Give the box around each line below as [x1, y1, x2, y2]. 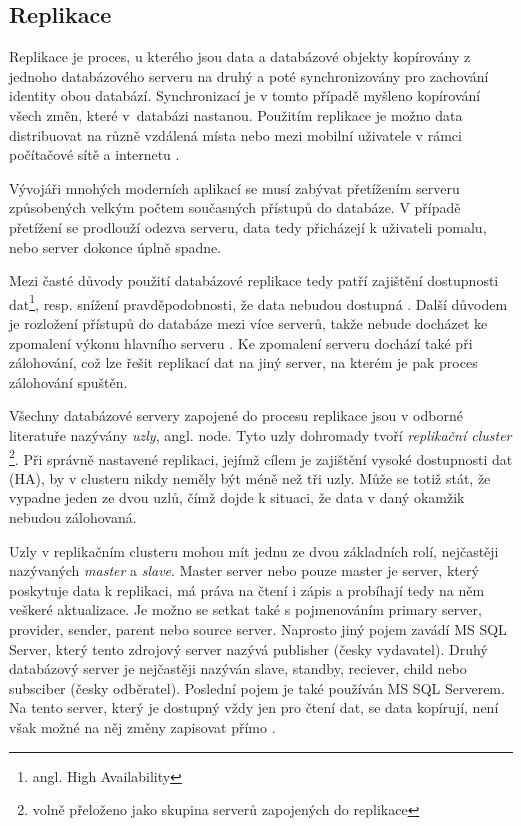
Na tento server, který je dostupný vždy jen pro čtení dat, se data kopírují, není [9, 697, 499, 718]
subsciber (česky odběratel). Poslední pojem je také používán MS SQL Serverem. [9, 677, 505, 698]
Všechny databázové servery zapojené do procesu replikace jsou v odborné [9, 405, 463, 426]
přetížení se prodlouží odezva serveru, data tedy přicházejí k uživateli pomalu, [9, 216, 487, 237]
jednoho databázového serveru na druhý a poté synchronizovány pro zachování [9, 65, 489, 86]
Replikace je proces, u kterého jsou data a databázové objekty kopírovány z [9, 46, 471, 67]
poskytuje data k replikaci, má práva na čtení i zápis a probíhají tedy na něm [9, 579, 485, 600]
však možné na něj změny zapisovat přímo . [9, 716, 276, 737]
